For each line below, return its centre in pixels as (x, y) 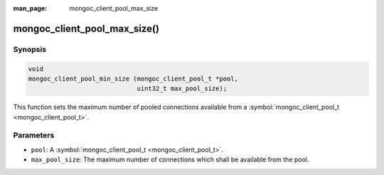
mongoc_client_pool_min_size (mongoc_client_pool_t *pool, (133, 79)
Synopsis (30, 49)
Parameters (34, 135)
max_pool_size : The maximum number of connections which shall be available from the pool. (170, 159)
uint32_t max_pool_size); (182, 89)
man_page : (30, 8)
